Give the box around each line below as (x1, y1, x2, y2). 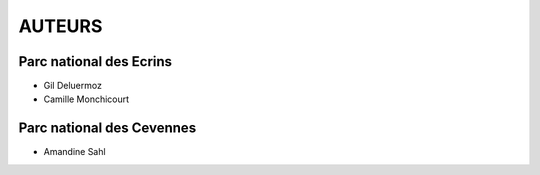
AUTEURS (18, 15, 103, 37)
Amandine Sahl (43, 146, 106, 158)
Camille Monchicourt (43, 93, 130, 105)
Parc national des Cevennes (18, 120, 197, 137)
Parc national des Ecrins (18, 53, 173, 70)
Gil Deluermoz (43, 80, 102, 92)
